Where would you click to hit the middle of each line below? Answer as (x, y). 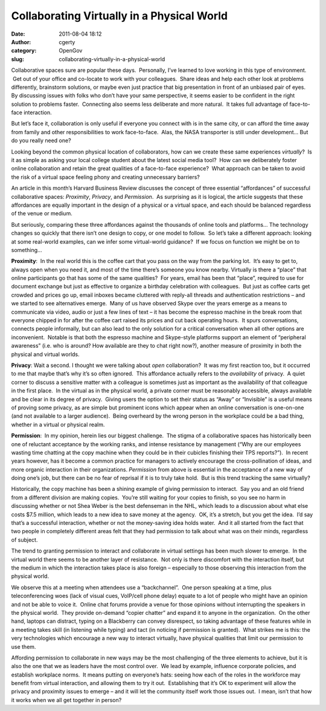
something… (27, 250)
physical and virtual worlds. (45, 354)
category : (24, 51)
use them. (24, 646)
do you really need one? (41, 141)
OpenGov (71, 51)
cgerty (67, 42)
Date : (18, 34)
